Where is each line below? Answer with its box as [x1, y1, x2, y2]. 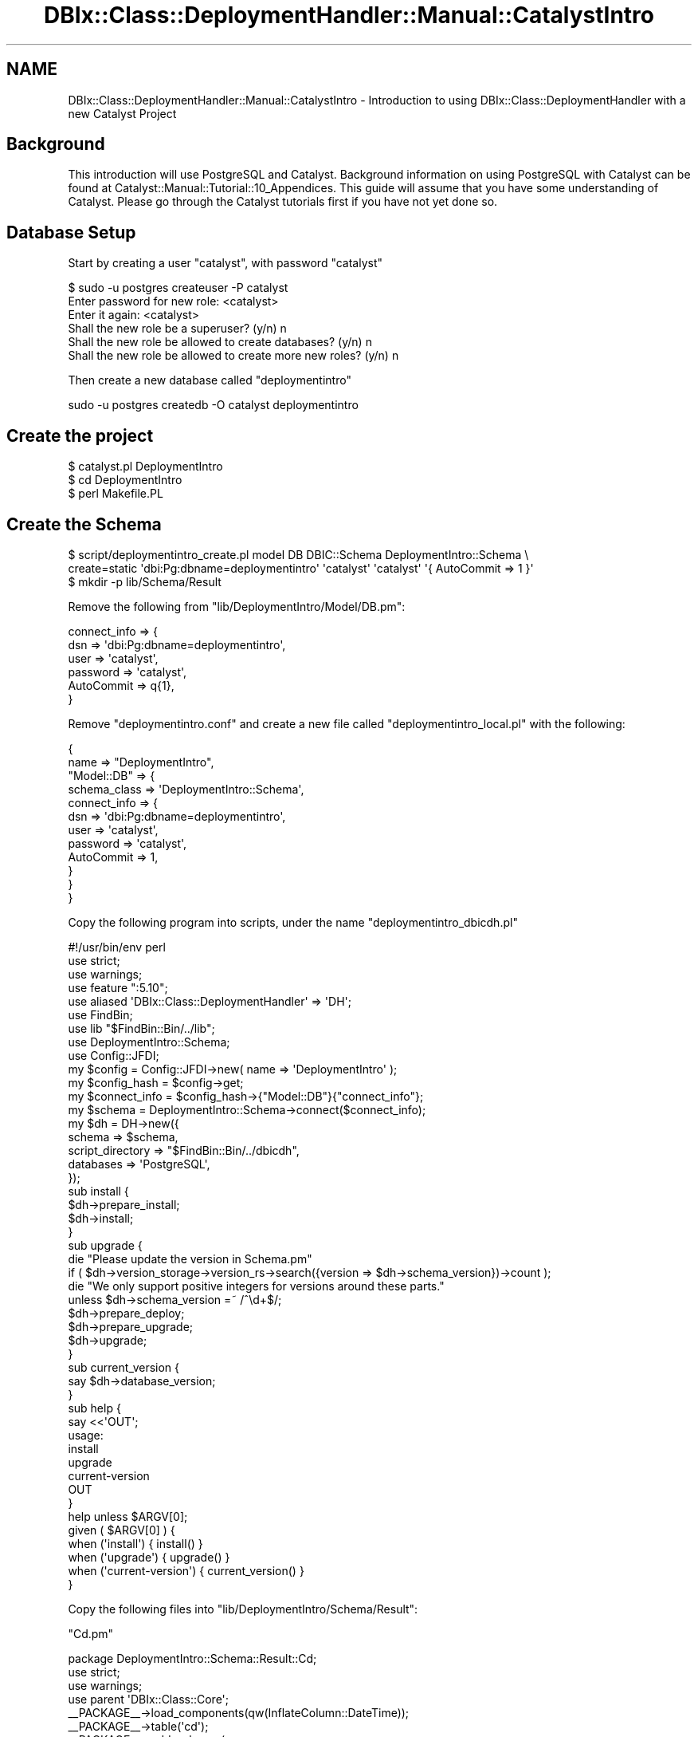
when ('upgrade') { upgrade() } [68, 1550, 230, 1564]
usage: [68, 1428, 104, 1442]
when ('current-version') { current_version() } [68, 1563, 304, 1577]
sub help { [68, 1400, 121, 1415]
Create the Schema [6, 514, 162, 534]
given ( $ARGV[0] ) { [68, 1522, 175, 1537]
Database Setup [6, 222, 136, 242]
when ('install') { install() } [68, 1536, 203, 1550]
